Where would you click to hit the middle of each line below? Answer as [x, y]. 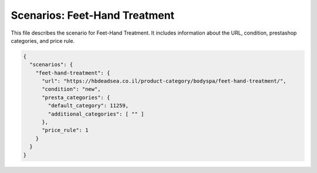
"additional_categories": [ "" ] [96, 114]
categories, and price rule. [43, 40]
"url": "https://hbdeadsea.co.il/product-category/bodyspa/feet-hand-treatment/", [164, 81]
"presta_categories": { [76, 97]
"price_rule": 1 [65, 130]
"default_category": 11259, [88, 106]
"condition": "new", [71, 89]
